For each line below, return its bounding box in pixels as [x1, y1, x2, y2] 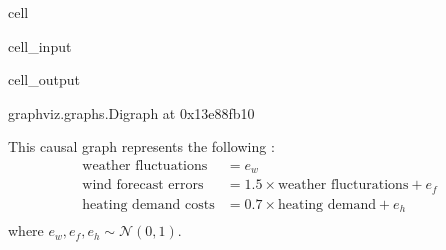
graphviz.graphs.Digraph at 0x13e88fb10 [8, 102, 255, 123]
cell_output [8, 69, 80, 90]
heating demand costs [82, 197, 215, 212]
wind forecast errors [82, 178, 204, 193]
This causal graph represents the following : [8, 136, 275, 157]
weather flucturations [277, 178, 409, 193]
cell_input [8, 35, 72, 56]
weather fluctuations [82, 158, 208, 173]
